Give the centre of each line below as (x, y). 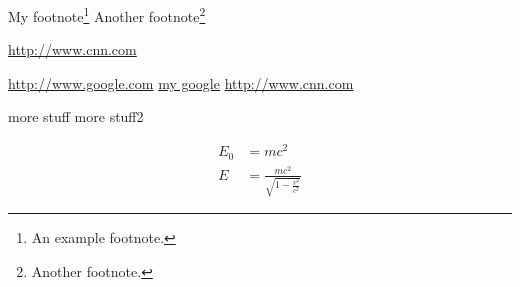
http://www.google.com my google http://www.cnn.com (181, 82)
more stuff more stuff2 (76, 116)
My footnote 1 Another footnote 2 (107, 14)
